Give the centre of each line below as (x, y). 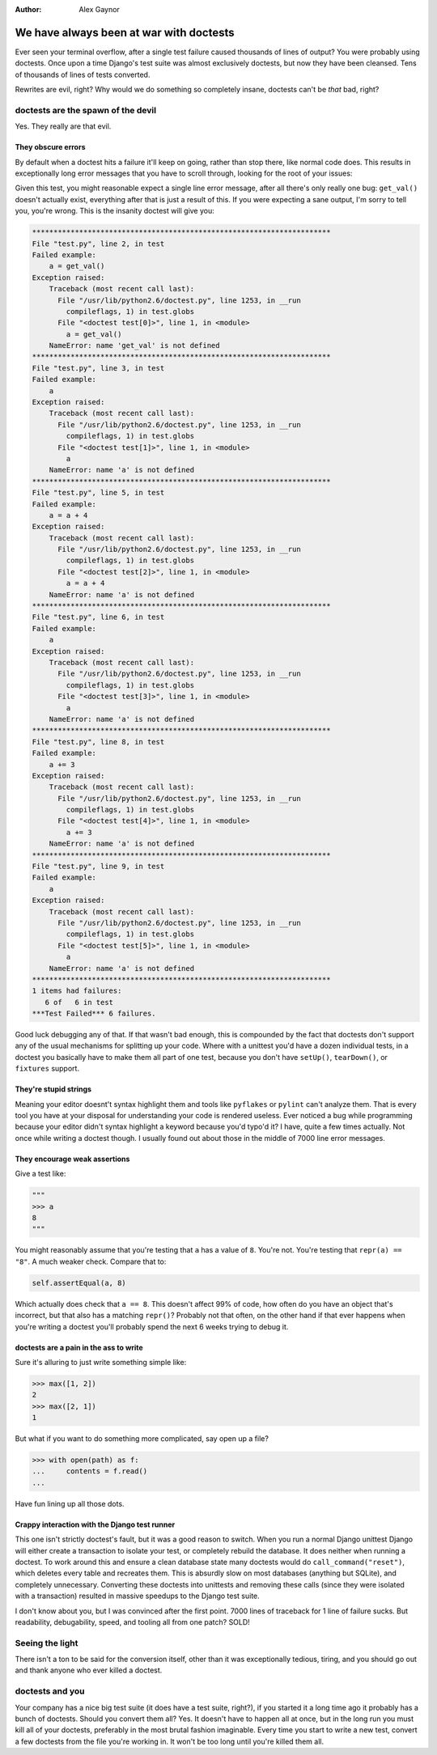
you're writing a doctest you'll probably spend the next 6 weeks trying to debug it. (152, 1326)
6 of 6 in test (79, 1002)
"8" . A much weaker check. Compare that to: (91, 1261)
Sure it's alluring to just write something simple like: (101, 1362)
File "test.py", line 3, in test (98, 368)
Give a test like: (40, 1174)
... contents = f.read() (90, 1471)
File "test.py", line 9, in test (98, 867)
